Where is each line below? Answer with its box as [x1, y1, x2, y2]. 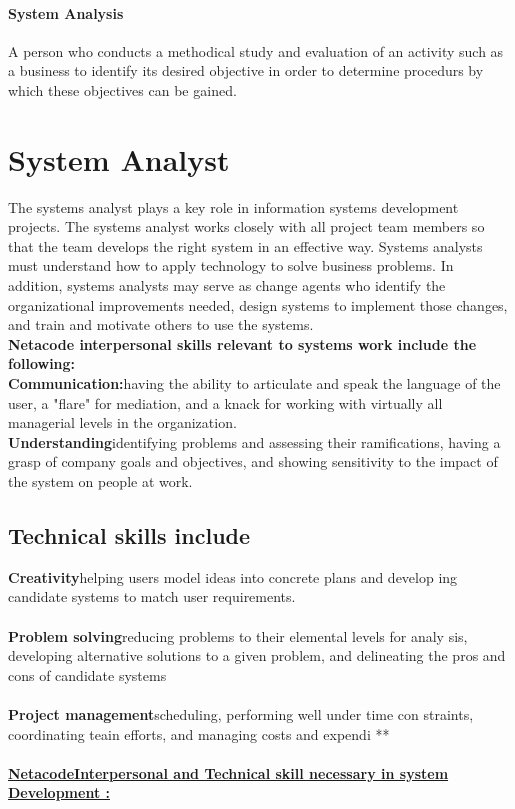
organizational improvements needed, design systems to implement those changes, [8, 294, 508, 315]
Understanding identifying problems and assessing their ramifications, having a [8, 431, 501, 452]
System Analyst [8, 138, 230, 179]
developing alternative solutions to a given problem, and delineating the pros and [8, 645, 506, 666]
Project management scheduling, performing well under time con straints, [8, 703, 474, 724]
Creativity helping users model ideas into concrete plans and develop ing [8, 566, 458, 587]
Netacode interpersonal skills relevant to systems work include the [8, 333, 477, 354]
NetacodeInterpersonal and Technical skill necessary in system [8, 762, 449, 783]
